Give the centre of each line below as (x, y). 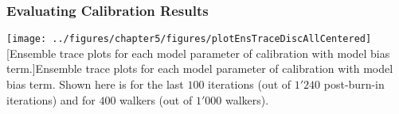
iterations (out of (250, 84)
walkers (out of (156, 99)
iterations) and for (51, 99)
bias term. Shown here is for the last (95, 84)
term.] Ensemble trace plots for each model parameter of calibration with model (200, 68)
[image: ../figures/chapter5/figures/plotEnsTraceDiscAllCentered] (189, 39)
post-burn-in (354, 84)
